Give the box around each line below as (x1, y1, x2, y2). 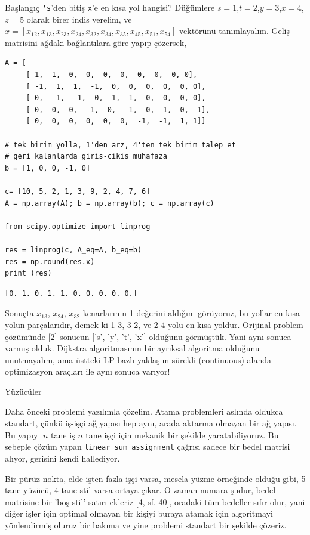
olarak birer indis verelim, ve (26, 13, 132, 25)
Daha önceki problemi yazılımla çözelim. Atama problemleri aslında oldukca (5, 405, 283, 418)
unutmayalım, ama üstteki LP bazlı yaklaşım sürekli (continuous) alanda (5, 353, 272, 366)
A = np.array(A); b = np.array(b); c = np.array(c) (5, 199, 214, 208)
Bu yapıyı (5, 428, 41, 441)
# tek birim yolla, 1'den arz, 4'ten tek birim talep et (5, 140, 236, 149)
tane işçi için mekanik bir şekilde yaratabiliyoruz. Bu (85, 428, 279, 441)
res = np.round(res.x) (5, 257, 95, 266)
